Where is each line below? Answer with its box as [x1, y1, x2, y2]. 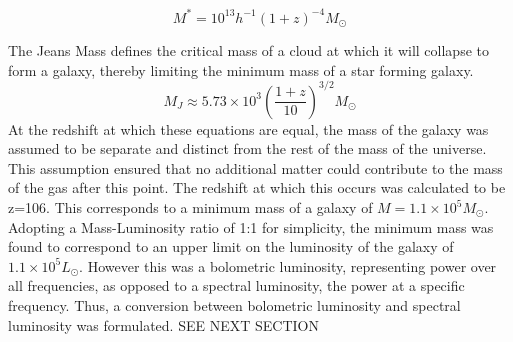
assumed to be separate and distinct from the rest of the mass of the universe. [8, 138, 487, 159]
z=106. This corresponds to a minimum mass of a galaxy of [8, 197, 373, 218]
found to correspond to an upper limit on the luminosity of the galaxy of [8, 236, 454, 257]
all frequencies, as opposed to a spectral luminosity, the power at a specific [8, 275, 465, 296]
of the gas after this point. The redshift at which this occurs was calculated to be [8, 177, 506, 198]
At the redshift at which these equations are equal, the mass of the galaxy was [8, 118, 489, 139]
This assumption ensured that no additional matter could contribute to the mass [8, 157, 503, 178]
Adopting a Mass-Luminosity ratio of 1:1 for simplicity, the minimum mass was [8, 216, 494, 237]
